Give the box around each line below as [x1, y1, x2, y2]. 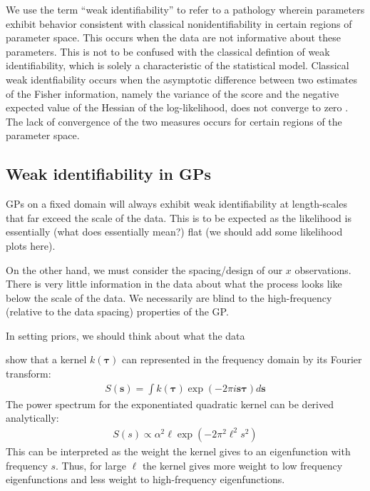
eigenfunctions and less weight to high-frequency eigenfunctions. [6, 472, 285, 487]
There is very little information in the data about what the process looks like [6, 276, 342, 291]
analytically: [6, 410, 59, 425]
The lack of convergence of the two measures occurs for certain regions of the [6, 113, 342, 128]
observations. [294, 262, 351, 277]
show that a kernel [6, 352, 87, 367]
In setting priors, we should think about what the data [6, 328, 245, 343]
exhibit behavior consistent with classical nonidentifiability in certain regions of [6, 16, 352, 31]
